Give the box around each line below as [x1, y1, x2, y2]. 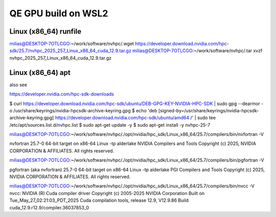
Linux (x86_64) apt [9, 68, 71, 77]
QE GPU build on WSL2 [9, 8, 108, 19]
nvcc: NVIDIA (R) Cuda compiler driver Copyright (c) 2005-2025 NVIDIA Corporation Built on [9, 190, 205, 196]
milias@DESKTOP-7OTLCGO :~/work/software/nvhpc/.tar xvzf [132, 47, 263, 54]
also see [9, 82, 28, 88]
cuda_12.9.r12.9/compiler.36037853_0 [9, 204, 89, 210]
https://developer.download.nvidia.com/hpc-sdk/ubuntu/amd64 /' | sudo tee [55, 115, 216, 121]
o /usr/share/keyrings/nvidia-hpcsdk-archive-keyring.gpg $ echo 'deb [9, 107, 158, 113]
